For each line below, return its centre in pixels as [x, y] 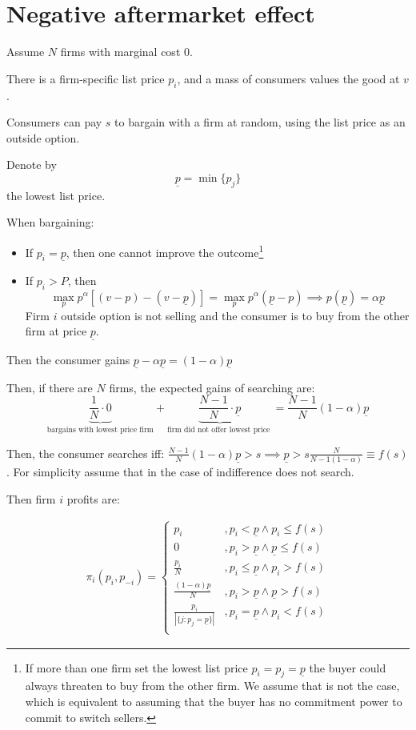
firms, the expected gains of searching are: [212, 387]
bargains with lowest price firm [100, 430]
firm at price [56, 331]
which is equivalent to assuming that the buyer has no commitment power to [214, 702]
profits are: [93, 498]
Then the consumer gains [68, 359]
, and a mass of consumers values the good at [288, 78]
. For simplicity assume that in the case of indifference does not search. [180, 472]
